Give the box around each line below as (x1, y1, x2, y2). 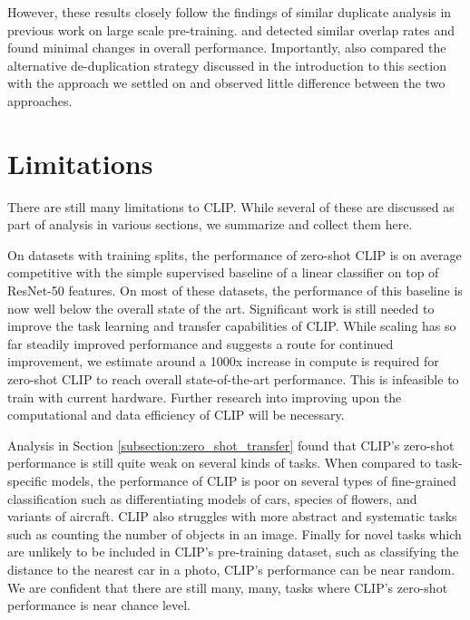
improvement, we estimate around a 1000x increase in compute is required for (7, 352, 439, 371)
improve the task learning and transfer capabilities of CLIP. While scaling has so (7, 316, 456, 335)
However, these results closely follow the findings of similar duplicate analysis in (7, 3, 452, 21)
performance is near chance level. (7, 596, 191, 615)
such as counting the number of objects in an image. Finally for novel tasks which (7, 524, 462, 543)
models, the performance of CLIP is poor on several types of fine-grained (51, 471, 456, 489)
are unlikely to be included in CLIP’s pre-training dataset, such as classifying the (7, 542, 459, 561)
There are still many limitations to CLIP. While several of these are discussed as (7, 197, 455, 216)
